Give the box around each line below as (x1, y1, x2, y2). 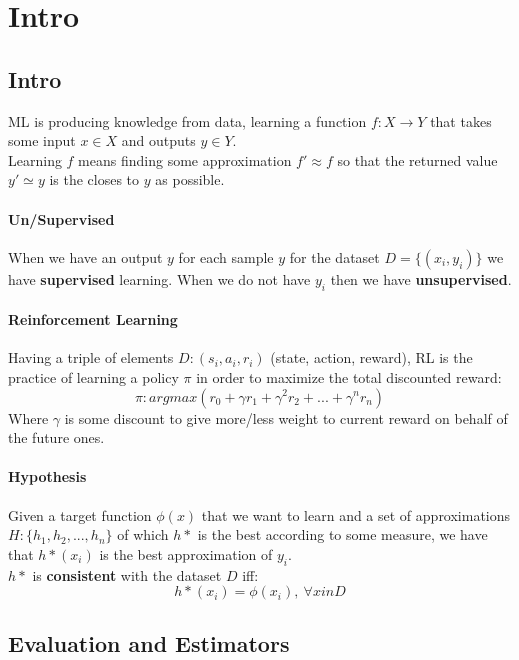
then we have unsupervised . (330, 268, 512, 289)
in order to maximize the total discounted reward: (196, 366, 502, 387)
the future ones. (8, 427, 105, 448)
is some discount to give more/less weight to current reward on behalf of (64, 407, 508, 428)
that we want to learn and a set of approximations (201, 504, 511, 525)
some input (8, 130, 76, 151)
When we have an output (8, 246, 163, 267)
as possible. (155, 169, 225, 190)
